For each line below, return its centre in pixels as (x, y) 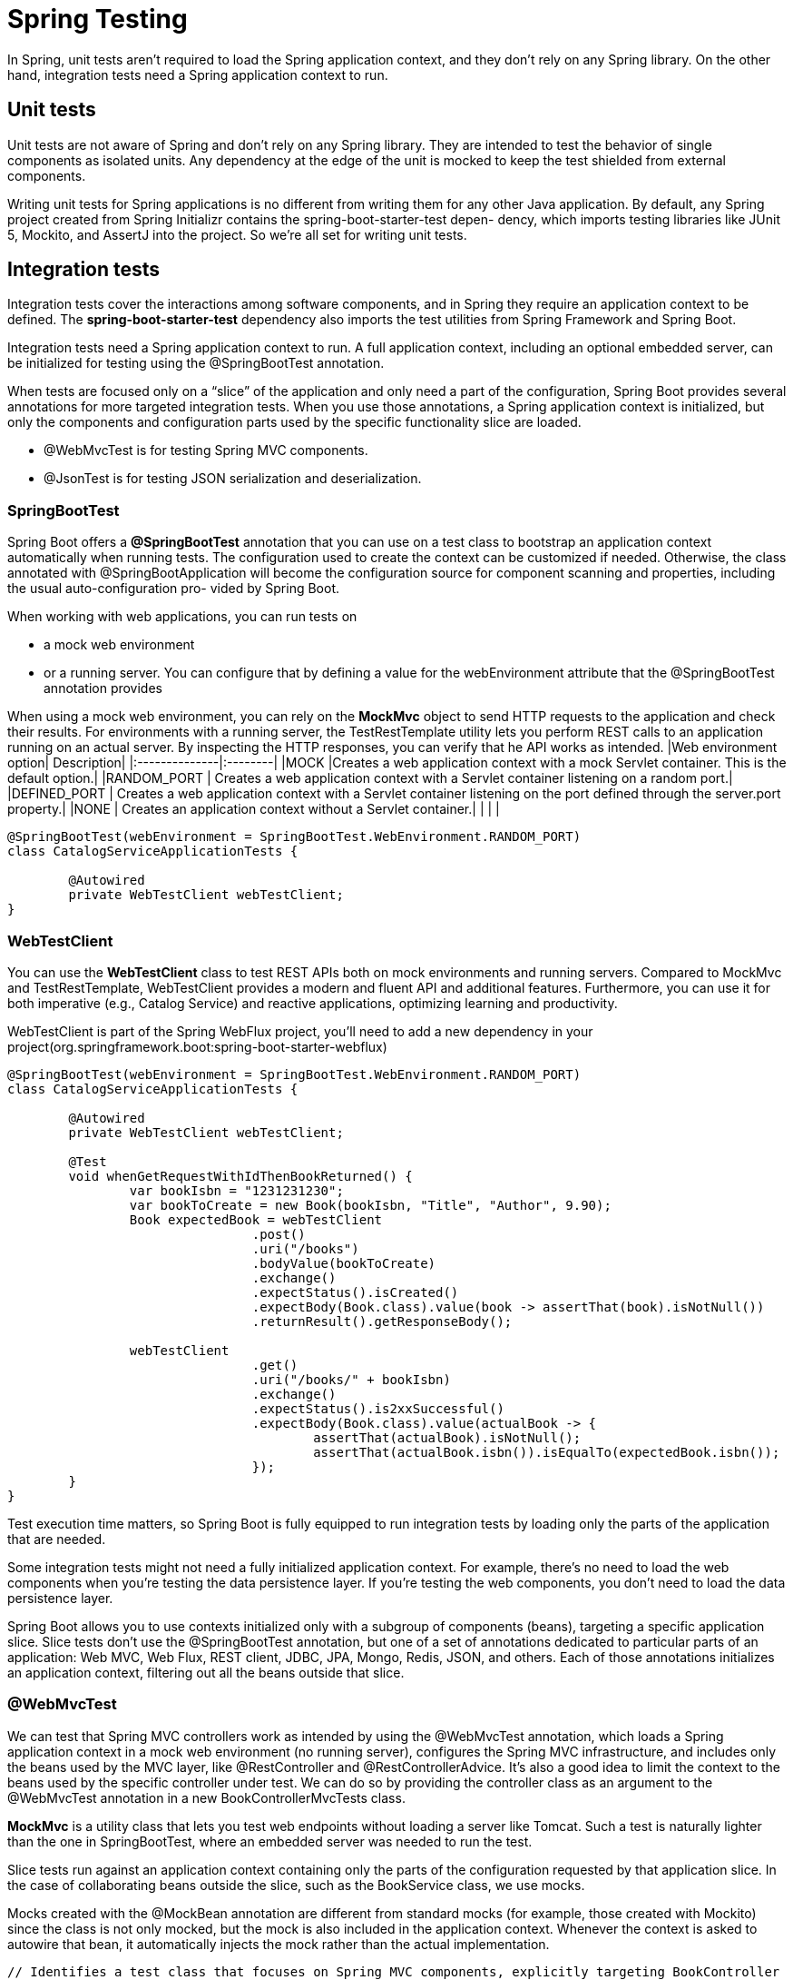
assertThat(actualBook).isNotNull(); (447, 1437)
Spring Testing (98, 19)
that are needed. (57, 1539)
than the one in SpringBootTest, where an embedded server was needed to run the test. (270, 1841)
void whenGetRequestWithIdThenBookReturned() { (240, 1176)
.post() (279, 1234)
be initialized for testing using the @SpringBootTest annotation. (196, 363)
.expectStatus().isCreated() (355, 1292)
